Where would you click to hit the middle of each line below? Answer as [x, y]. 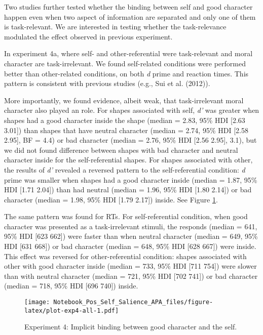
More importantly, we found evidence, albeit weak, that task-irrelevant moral [124, 100]
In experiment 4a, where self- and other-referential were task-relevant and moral [128, 53]
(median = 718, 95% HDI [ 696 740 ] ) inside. [71, 286]
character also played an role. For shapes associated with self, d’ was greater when [132, 110]
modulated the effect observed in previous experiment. [88, 36]
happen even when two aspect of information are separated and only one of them [130, 16]
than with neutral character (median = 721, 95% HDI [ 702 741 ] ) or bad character [131, 276]
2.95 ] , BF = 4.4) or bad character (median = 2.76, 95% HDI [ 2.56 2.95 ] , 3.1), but [130, 140]
